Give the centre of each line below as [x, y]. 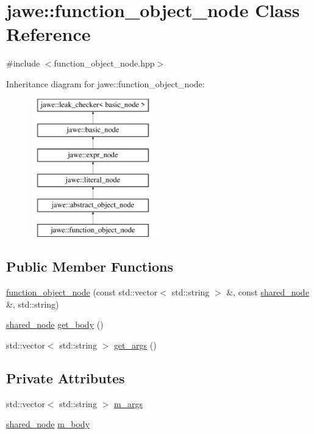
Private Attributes [66, 378]
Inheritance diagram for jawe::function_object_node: [105, 83]
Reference [48, 34]
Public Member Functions [90, 266]
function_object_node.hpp [104, 63]
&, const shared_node [268, 292]
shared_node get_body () [55, 324]
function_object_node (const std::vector [82, 292]
